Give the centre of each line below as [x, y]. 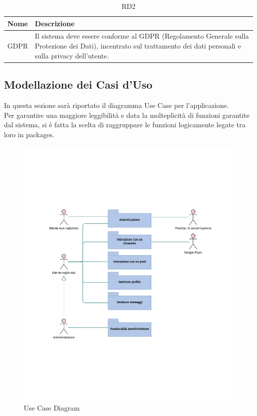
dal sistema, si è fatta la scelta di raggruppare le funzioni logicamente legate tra [125, 125]
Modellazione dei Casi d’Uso [78, 84]
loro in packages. [29, 134]
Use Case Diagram [52, 407]
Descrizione [55, 23]
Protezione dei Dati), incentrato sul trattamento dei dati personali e [138, 46]
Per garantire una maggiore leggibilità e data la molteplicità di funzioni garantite [127, 115]
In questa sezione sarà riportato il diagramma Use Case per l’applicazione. [117, 105]
